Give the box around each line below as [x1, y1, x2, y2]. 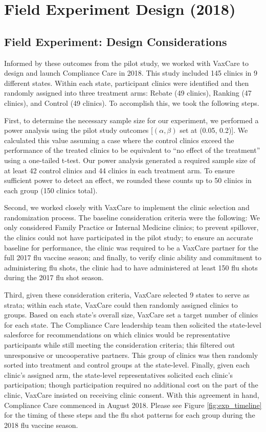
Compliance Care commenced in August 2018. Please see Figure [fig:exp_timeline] [4, 399, 262, 410]
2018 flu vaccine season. [4, 419, 78, 430]
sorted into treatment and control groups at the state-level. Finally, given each [4, 359, 250, 370]
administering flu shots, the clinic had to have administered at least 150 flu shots [4, 262, 258, 272]
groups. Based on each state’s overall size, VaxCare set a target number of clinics [4, 309, 258, 320]
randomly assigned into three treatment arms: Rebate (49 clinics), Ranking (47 [4, 87, 252, 98]
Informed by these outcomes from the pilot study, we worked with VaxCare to [4, 57, 249, 68]
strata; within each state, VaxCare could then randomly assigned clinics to [4, 299, 238, 310]
